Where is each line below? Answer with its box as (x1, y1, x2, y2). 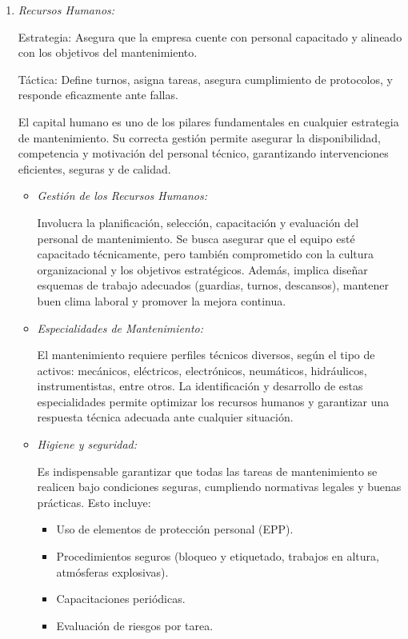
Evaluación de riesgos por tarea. (56, 617, 214, 633)
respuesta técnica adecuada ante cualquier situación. (37, 409, 294, 425)
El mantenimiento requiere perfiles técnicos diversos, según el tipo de (37, 346, 375, 363)
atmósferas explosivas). (56, 563, 169, 580)
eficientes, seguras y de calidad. (18, 160, 171, 177)
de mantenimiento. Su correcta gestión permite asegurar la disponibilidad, (18, 129, 381, 146)
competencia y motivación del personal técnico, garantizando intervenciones (18, 145, 389, 162)
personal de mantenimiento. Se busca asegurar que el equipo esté (37, 230, 355, 246)
